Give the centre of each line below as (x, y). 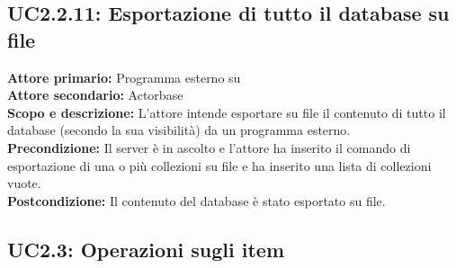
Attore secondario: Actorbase (95, 95)
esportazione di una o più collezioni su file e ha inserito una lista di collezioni (219, 165)
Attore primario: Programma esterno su (124, 77)
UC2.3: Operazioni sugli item (146, 249)
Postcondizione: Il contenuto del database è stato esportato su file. (197, 200)
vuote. (24, 183)
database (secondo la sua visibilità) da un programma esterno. (179, 130)
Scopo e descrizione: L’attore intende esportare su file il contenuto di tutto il (227, 112)
